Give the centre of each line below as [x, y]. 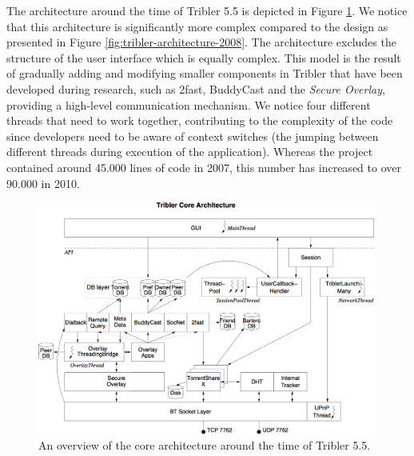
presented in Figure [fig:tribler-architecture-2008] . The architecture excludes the [201, 42]
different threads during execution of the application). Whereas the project [190, 152]
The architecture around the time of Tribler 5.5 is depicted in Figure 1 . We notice [207, 10]
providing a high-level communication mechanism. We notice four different [189, 104]
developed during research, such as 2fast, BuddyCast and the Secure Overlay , [196, 88]
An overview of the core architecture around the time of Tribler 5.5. [205, 445]
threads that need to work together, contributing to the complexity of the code [200, 120]
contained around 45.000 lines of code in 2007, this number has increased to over [204, 167]
